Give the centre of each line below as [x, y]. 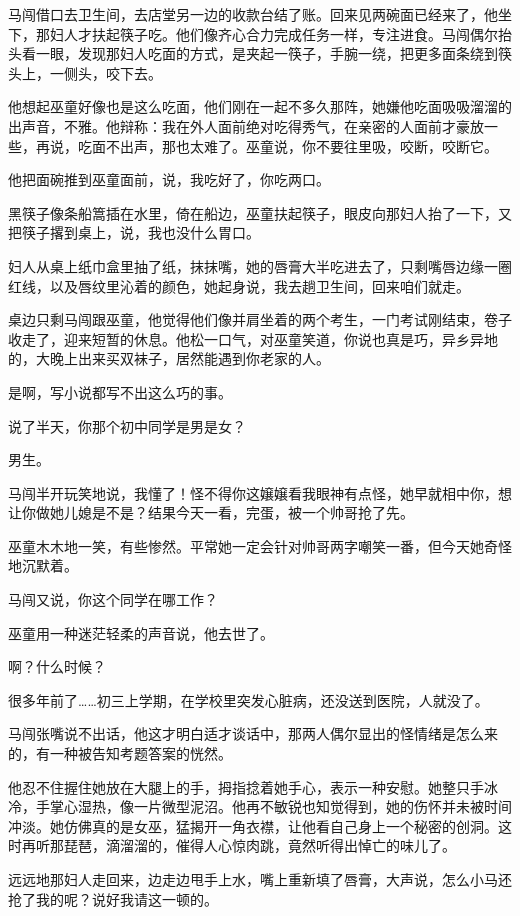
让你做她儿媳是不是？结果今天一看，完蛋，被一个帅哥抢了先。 [211, 512]
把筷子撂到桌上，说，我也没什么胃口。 [134, 232]
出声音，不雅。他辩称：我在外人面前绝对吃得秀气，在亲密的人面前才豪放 [246, 125]
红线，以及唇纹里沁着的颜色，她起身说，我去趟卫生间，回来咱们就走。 [239, 285]
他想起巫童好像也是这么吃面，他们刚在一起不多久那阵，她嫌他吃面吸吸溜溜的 [260, 106]
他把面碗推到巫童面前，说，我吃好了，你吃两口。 [169, 179]
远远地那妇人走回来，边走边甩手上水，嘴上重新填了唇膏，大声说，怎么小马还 [260, 879]
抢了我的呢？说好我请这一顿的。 [113, 898]
